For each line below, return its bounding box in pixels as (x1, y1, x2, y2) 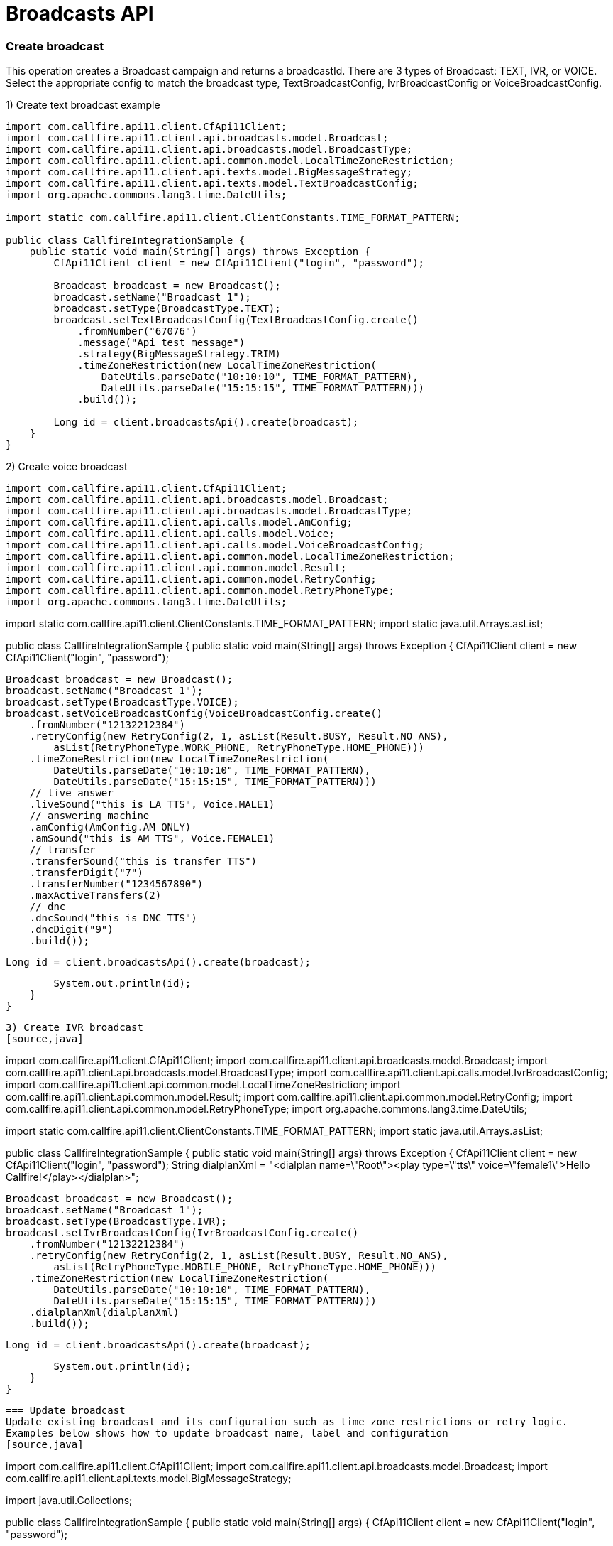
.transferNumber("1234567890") (29, 878, 204, 890)
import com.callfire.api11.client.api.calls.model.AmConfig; (6, 517, 353, 529)
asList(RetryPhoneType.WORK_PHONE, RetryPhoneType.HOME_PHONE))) (53, 742, 425, 754)
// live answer (29, 787, 114, 799)
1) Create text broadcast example (6, 99, 160, 112)
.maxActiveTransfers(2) (29, 890, 162, 902)
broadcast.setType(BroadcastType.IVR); (6, 1216, 227, 1228)
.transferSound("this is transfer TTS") (29, 855, 258, 867)
